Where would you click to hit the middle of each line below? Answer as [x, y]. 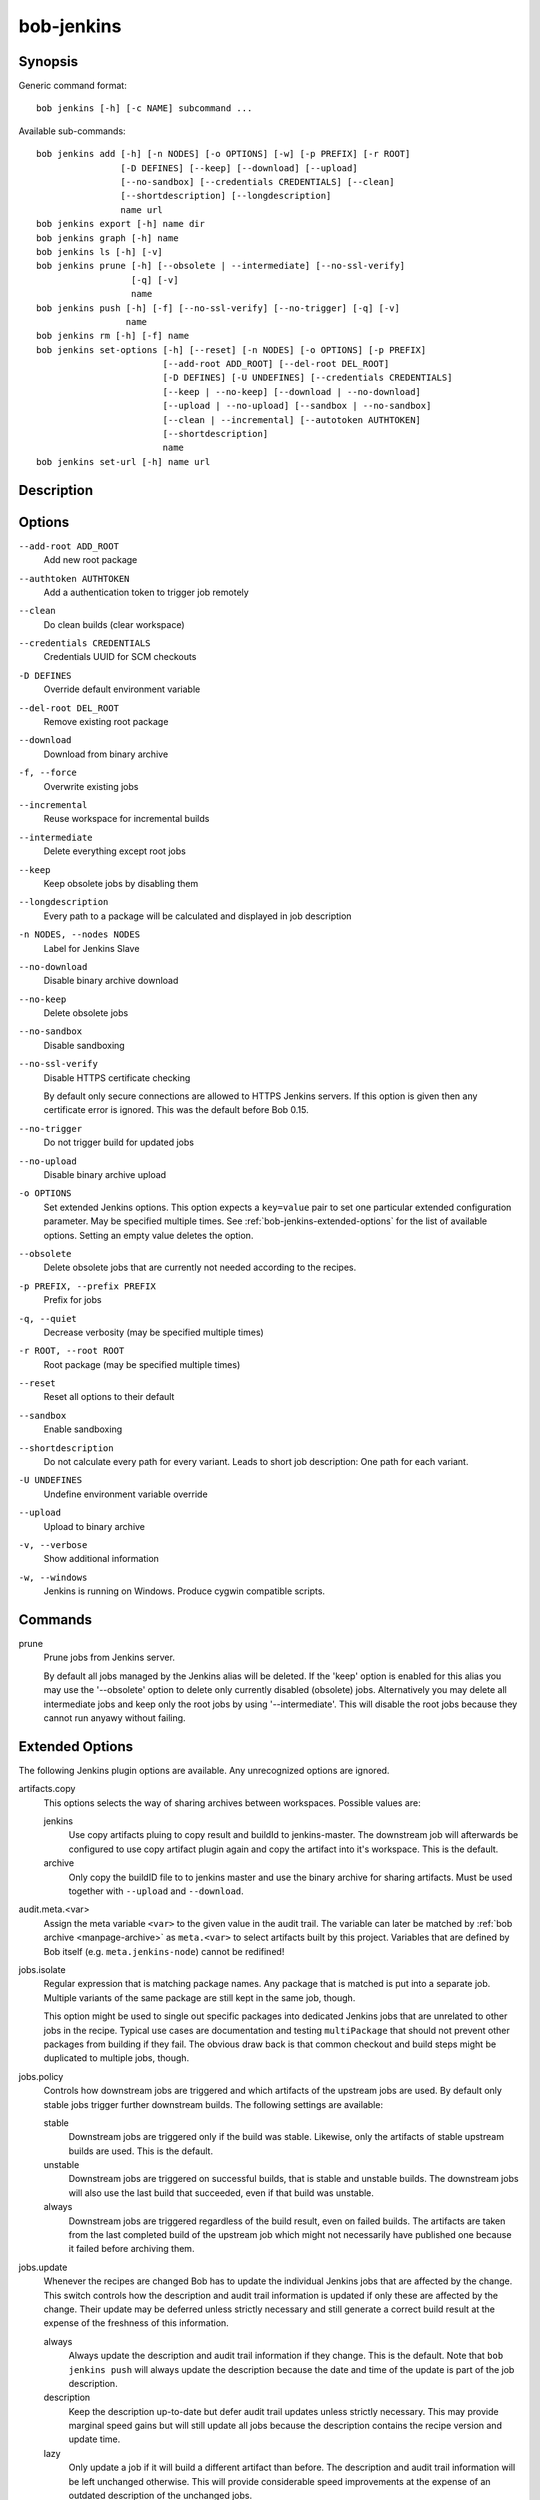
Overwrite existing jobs [91, 786]
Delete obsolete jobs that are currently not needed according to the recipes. [200, 1267]
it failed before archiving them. [131, 2249]
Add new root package [90, 560]
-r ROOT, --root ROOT [71, 1351]
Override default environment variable [122, 689]
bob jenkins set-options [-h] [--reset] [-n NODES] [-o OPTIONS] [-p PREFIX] [231, 349]
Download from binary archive [106, 754]
